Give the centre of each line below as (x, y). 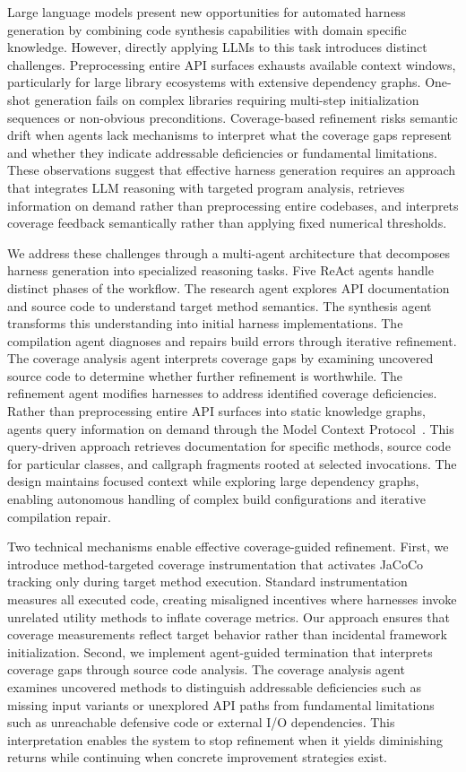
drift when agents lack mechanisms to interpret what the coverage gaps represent (230, 135)
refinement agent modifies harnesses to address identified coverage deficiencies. (222, 393)
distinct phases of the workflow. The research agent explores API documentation (229, 287)
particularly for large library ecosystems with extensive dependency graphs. (214, 82)
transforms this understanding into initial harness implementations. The (205, 323)
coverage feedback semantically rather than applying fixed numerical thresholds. (227, 223)
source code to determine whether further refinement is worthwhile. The (205, 375)
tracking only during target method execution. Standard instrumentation (207, 581)
